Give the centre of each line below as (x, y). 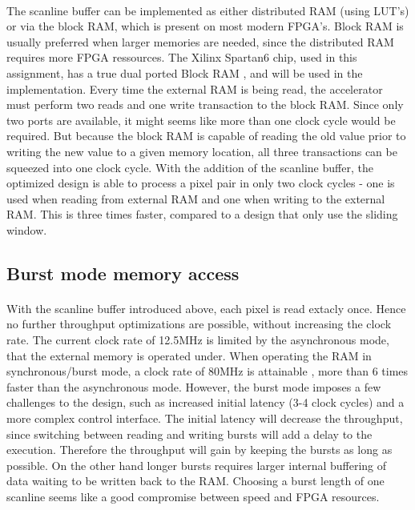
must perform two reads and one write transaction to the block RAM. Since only (205, 104)
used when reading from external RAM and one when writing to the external (196, 198)
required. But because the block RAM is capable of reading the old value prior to (206, 136)
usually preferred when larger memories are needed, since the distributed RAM (200, 41)
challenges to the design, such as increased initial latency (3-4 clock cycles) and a (205, 402)
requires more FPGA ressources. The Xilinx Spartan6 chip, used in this (182, 57)
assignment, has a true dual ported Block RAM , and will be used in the (185, 72)
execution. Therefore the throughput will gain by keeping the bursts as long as (199, 450)
